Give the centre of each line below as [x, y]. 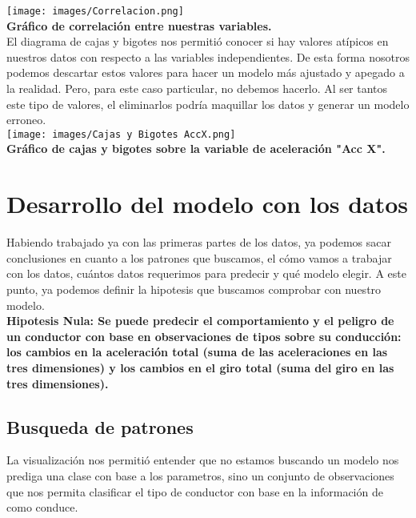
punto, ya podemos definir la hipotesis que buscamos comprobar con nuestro [194, 289]
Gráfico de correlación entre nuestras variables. [139, 25]
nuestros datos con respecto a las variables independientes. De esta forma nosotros [208, 56]
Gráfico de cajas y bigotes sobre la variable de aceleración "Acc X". [196, 149]
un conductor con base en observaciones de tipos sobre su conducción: [204, 336]
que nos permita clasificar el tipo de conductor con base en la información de [195, 491]
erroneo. [26, 120]
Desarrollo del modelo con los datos [208, 204]
